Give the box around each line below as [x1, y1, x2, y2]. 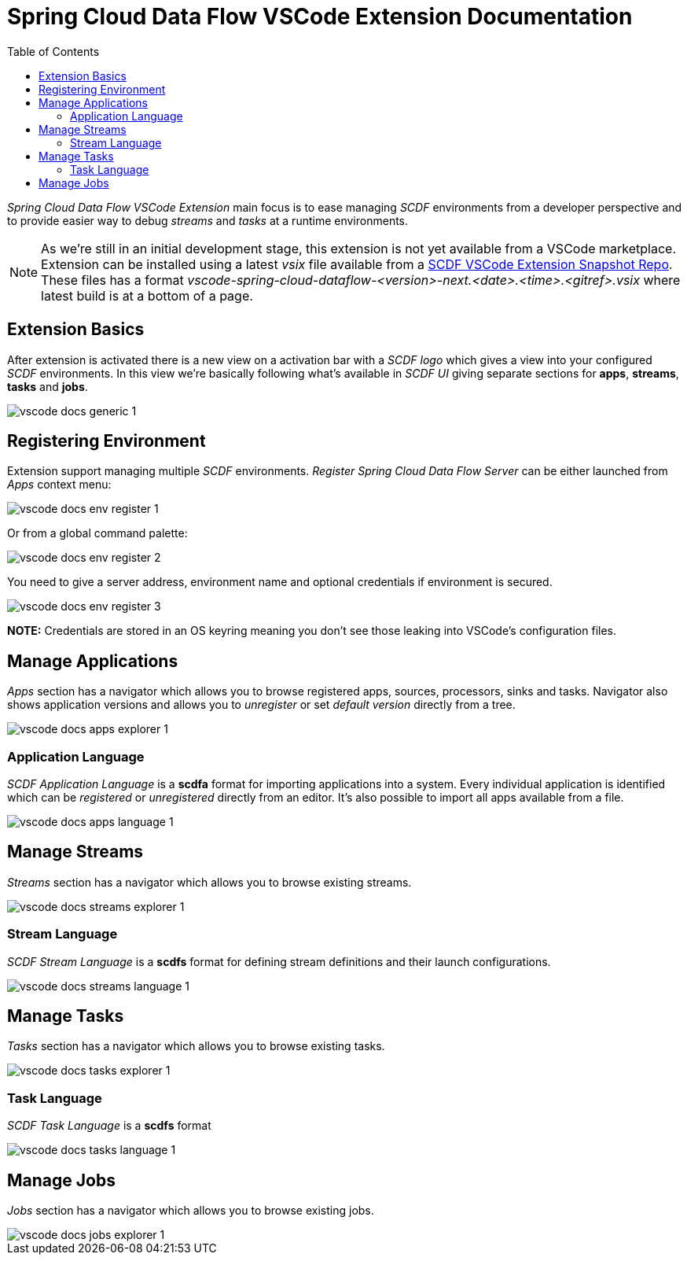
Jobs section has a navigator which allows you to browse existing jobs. [7, 1204, 374, 1218]
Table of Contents [7, 44, 100, 58]
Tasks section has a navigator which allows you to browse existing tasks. [7, 1039, 385, 1053]
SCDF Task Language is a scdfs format [7, 1119, 211, 1133]
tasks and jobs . [7, 379, 88, 393]
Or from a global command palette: [7, 526, 188, 540]
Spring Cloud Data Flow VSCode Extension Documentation [7, 3, 633, 30]
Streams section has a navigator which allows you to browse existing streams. [7, 875, 412, 889]
